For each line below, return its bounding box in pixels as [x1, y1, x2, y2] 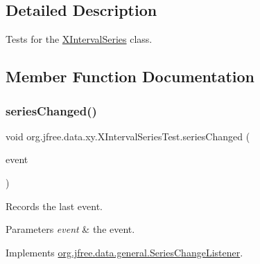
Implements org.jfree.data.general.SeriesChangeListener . [6, 245, 243, 259]
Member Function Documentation [6, 66, 255, 87]
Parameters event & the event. [6, 222, 135, 236]
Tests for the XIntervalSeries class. [6, 32, 153, 46]
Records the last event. [6, 198, 103, 213]
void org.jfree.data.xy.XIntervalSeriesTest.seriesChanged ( [6, 129, 250, 143]
